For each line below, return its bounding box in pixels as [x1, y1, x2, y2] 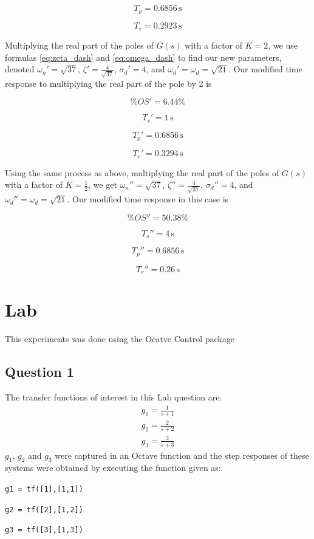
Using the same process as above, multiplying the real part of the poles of [5, 166, 279, 179]
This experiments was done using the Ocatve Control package [5, 332, 234, 345]
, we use [268, 38, 298, 51]
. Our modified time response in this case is [67, 193, 229, 205]
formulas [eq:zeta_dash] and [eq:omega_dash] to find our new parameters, [5, 50, 282, 63]
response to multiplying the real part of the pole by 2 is [5, 77, 212, 89]
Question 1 [5, 362, 74, 381]
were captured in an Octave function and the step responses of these [55, 448, 309, 461]
